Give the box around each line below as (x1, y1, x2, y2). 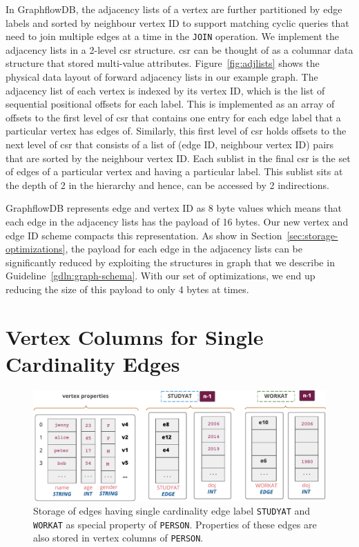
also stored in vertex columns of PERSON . (33, 530, 204, 545)
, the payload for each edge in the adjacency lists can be (65, 241, 302, 256)
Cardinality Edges (6, 349, 180, 377)
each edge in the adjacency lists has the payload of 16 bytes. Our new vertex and (6, 214, 349, 228)
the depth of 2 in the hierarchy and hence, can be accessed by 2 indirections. (6, 177, 329, 192)
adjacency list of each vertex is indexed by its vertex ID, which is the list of (6, 83, 325, 97)
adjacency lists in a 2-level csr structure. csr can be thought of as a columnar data (6, 42, 353, 57)
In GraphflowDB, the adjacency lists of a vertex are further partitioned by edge (6, 2, 342, 16)
